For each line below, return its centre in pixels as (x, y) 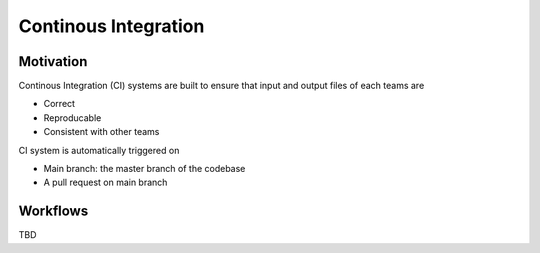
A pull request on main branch (105, 182)
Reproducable (72, 117)
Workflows (53, 211)
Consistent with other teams (101, 132)
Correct (59, 104)
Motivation (53, 61)
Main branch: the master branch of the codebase (144, 169)
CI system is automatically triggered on (99, 150)
